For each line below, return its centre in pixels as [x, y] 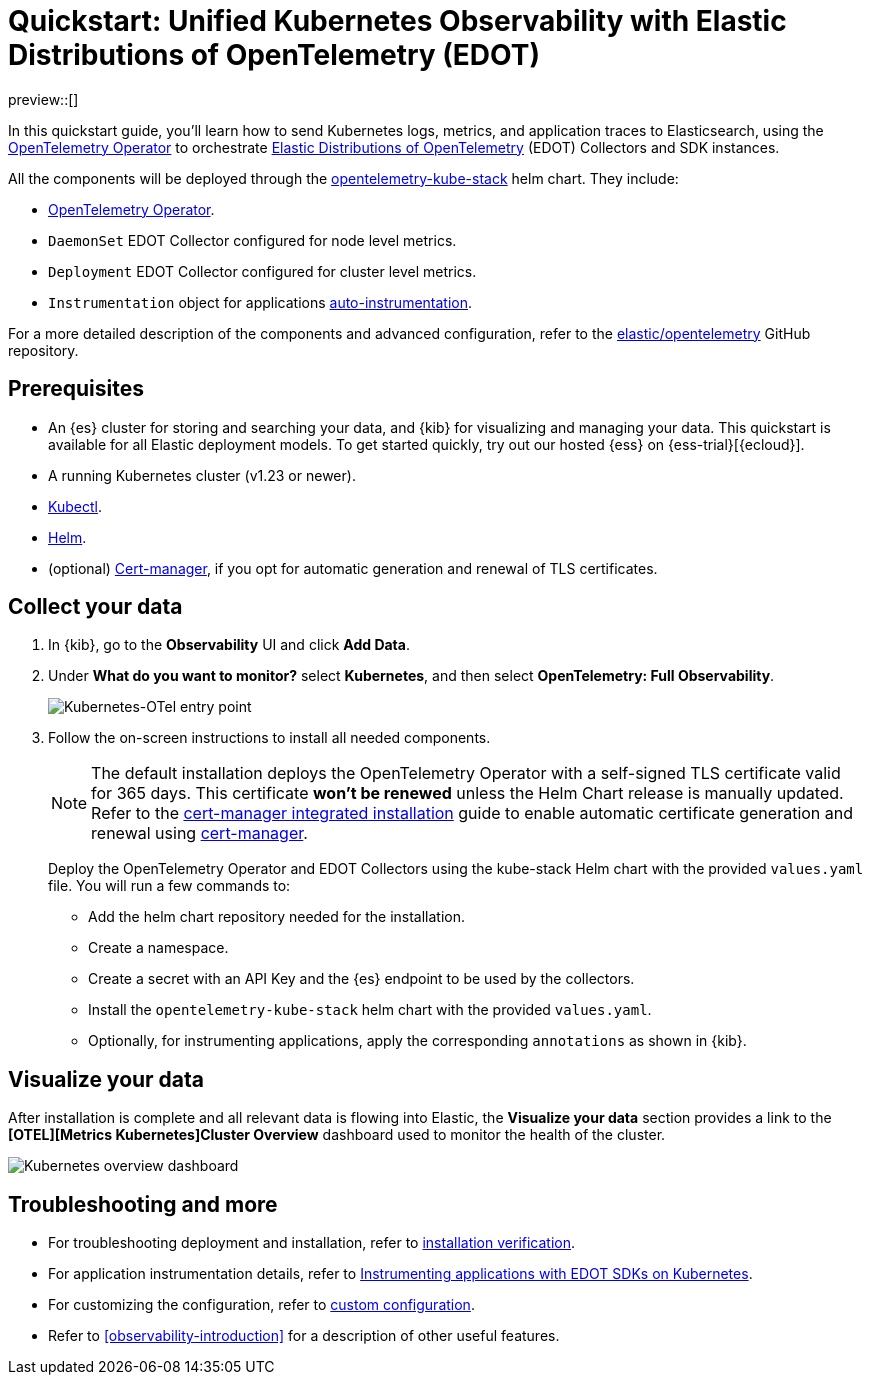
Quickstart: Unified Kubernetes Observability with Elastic [397, 21]
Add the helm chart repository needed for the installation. [277, 917]
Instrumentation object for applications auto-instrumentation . [260, 302]
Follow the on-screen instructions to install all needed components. [269, 738]
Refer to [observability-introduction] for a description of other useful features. [304, 1336]
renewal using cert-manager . [199, 833]
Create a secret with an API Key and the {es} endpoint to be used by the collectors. [361, 979]
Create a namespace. [158, 948]
